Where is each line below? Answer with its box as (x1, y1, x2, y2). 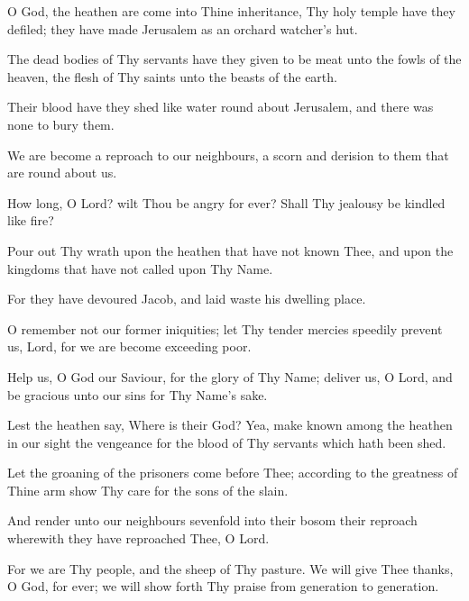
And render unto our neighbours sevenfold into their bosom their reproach (7, 511, 418, 530)
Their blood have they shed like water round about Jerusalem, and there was (7, 97, 434, 116)
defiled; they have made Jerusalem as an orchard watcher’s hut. (7, 19, 358, 38)
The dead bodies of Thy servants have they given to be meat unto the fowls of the (7, 50, 462, 68)
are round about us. (7, 163, 117, 182)
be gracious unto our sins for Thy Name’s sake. (7, 385, 268, 404)
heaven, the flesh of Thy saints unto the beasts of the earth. (7, 67, 337, 86)
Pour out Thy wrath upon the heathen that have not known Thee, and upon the (7, 241, 454, 260)
